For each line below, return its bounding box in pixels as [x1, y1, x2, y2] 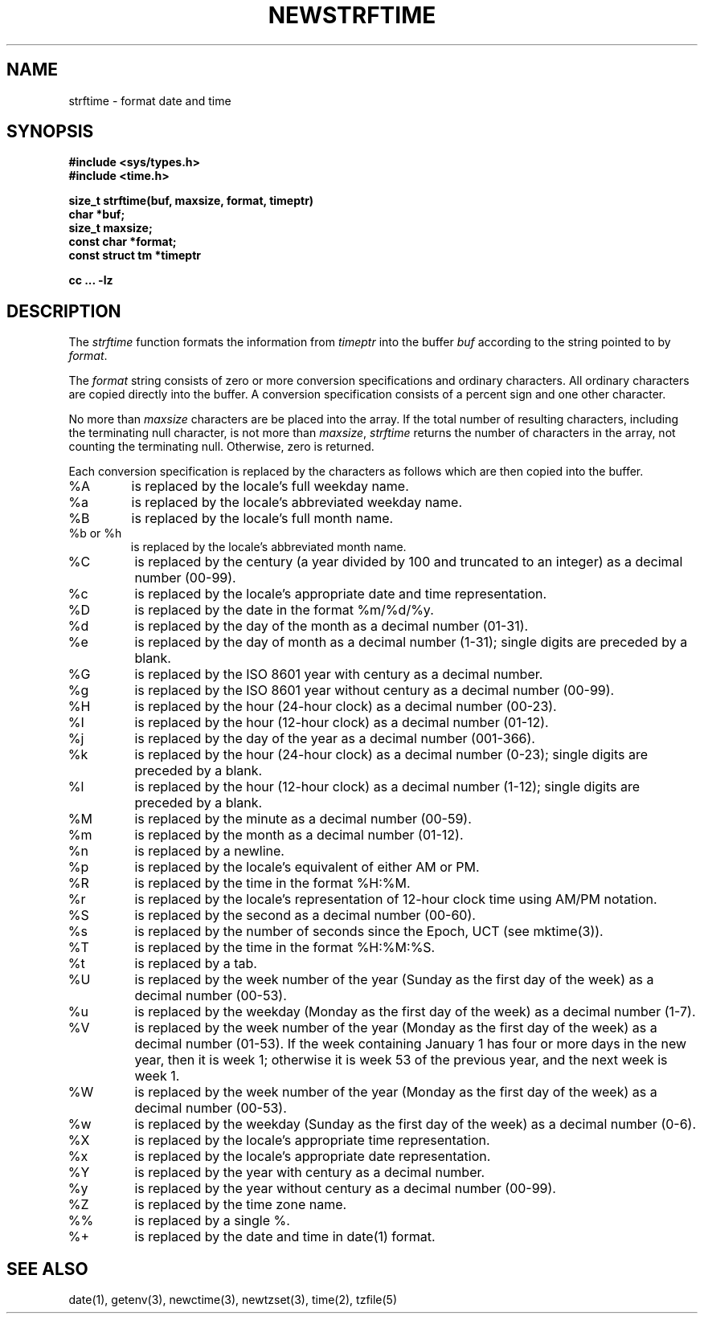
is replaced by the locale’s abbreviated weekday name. [131, 494, 463, 511]
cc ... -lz [68, 273, 113, 288]
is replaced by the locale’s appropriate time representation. [134, 1132, 490, 1149]
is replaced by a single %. [134, 1212, 290, 1229]
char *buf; [68, 207, 125, 222]
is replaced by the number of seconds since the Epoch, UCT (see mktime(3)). [134, 923, 604, 940]
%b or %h [68, 526, 122, 541]
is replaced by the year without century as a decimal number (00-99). [134, 1180, 556, 1197]
